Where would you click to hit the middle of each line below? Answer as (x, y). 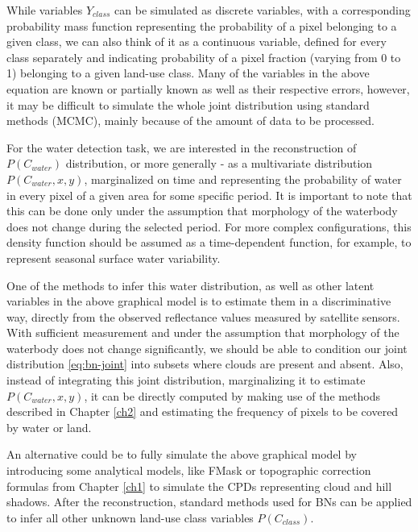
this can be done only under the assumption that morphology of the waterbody (202, 211)
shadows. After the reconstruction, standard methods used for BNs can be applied (209, 502)
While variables (45, 10)
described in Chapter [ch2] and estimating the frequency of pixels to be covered (203, 411)
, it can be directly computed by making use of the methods (232, 395)
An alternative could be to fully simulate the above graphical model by (182, 454)
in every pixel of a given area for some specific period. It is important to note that (209, 195)
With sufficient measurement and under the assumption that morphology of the (203, 332)
